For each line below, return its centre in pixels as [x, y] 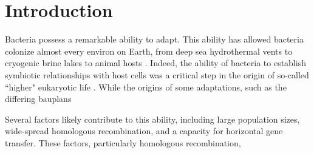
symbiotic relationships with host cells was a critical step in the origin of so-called [157, 74]
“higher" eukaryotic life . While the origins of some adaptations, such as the [146, 87]
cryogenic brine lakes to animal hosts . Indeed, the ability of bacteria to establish [155, 63]
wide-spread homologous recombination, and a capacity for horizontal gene [144, 131]
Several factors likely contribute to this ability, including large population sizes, [152, 119]
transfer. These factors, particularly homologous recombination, [123, 142]
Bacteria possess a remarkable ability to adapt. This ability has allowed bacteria [154, 39]
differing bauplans [38, 99]
